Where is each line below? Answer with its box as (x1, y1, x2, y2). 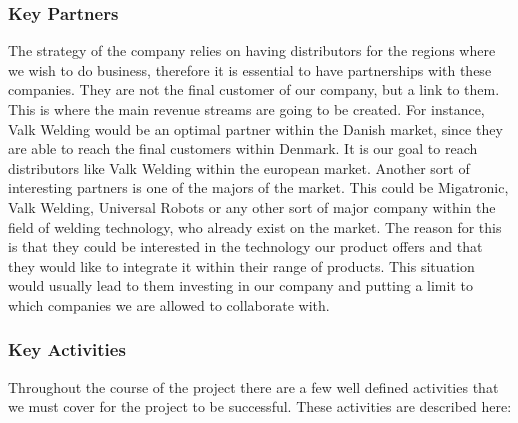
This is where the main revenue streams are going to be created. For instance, (8, 99, 485, 119)
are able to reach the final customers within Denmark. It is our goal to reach (8, 138, 478, 159)
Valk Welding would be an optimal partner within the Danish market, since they (8, 118, 503, 139)
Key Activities (8, 337, 126, 362)
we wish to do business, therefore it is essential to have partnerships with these (8, 59, 492, 80)
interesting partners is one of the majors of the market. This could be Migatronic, (8, 177, 509, 198)
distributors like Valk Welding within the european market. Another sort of (8, 157, 470, 178)
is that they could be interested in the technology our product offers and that (8, 236, 483, 257)
